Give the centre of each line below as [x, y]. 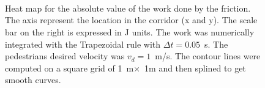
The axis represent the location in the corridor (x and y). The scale [131, 20]
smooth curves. [33, 80]
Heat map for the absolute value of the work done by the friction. [128, 8]
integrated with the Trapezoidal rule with [83, 44]
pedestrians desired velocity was [65, 56]
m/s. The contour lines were [208, 56]
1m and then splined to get [195, 68]
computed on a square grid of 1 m [69, 68]
